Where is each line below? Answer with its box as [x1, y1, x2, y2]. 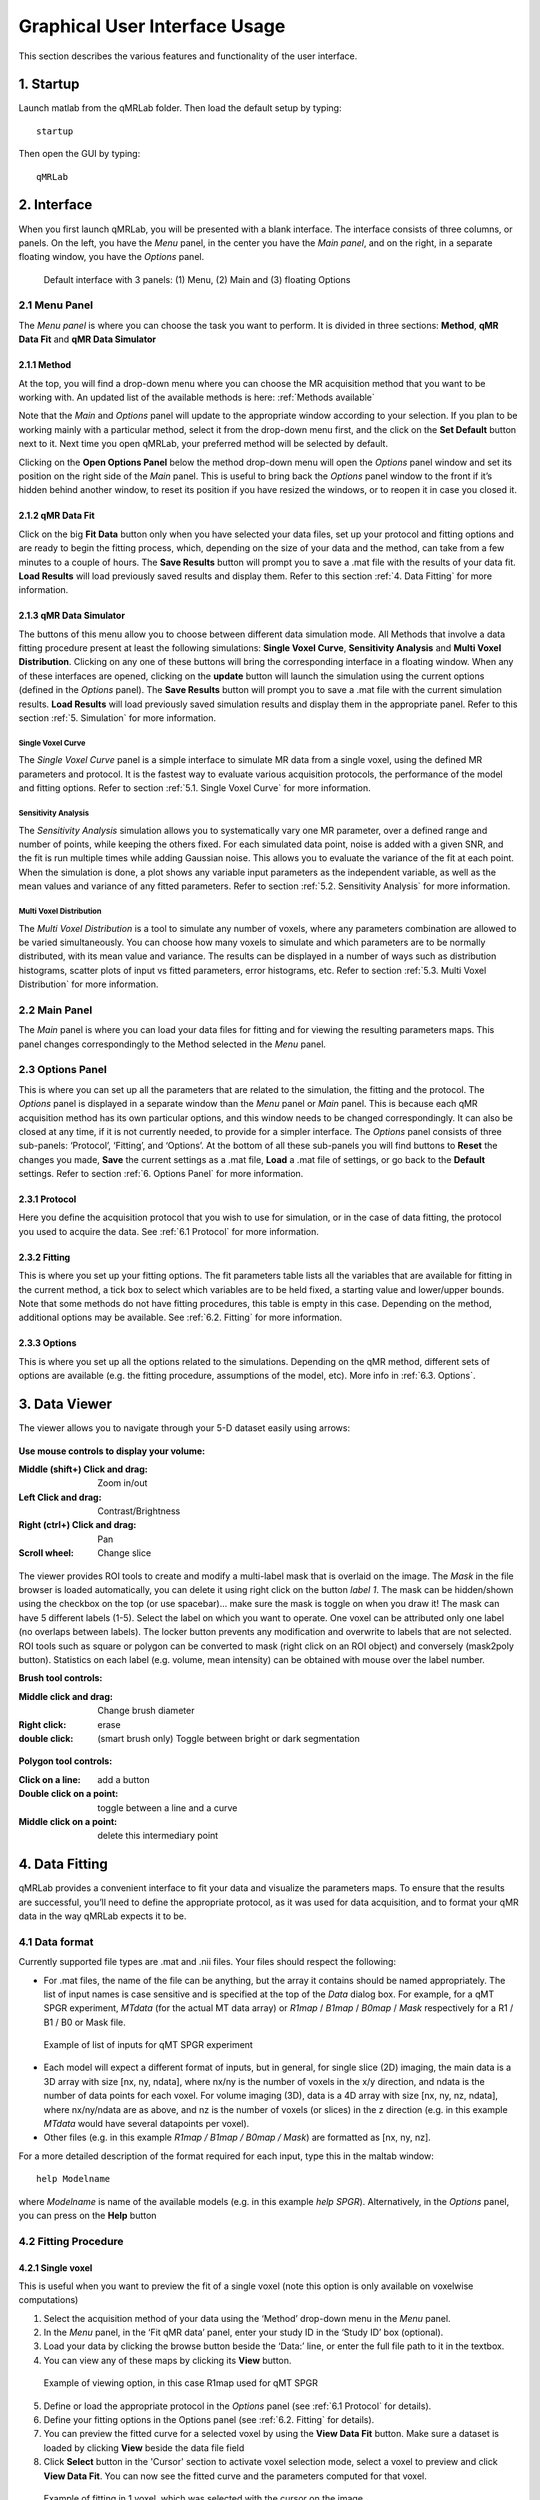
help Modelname [36, 2173, 111, 2185]
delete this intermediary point [97, 1830, 219, 1842]
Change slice [97, 1547, 152, 1559]
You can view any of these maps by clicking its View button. [43, 2354, 292, 2366]
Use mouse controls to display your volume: [18, 1445, 206, 1457]
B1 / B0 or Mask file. [43, 2016, 126, 2028]
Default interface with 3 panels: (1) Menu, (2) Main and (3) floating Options [43, 273, 351, 285]
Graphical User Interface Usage [18, 15, 286, 37]
